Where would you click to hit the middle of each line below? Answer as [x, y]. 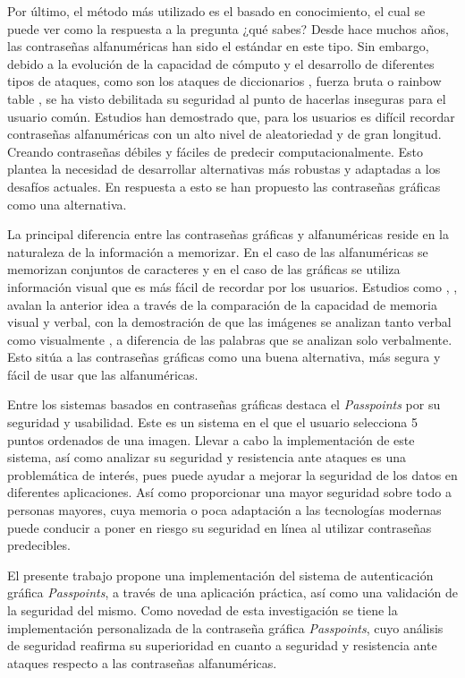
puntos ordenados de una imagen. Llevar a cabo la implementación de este [211, 439]
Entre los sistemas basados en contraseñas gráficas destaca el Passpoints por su [224, 404]
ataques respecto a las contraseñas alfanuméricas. [142, 662]
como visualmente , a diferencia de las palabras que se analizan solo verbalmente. [230, 339]
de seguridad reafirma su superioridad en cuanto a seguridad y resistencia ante [222, 645]
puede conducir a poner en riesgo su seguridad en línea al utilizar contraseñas [220, 527]
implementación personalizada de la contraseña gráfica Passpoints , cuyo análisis [225, 627]
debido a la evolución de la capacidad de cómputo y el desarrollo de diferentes [221, 63]
